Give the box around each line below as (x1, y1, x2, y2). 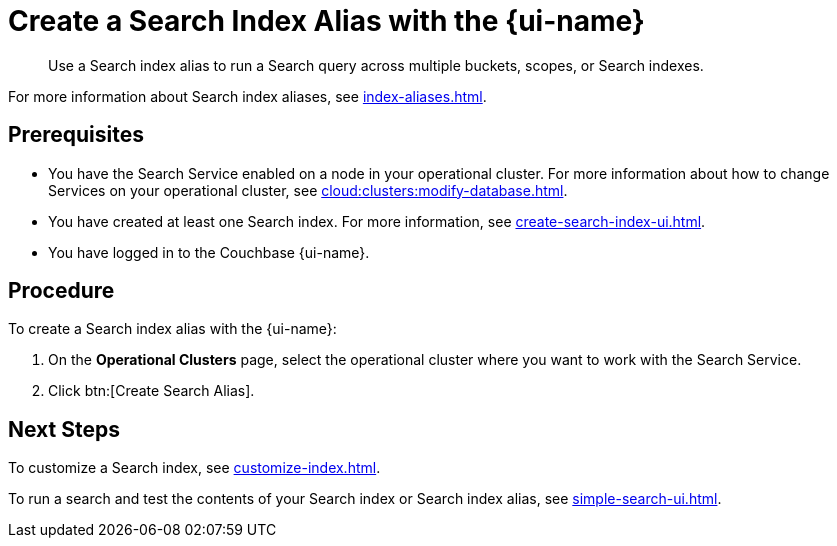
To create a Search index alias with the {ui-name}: (8, 320, 337, 338)
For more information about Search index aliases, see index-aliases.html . (8, 87, 487, 105)
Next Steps (8, 416, 120, 442)
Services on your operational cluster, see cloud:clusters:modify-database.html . (48, 181, 568, 199)
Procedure (8, 278, 115, 304)
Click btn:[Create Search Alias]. (48, 382, 255, 400)
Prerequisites (8, 122, 144, 148)
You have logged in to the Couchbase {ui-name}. (48, 243, 370, 261)
